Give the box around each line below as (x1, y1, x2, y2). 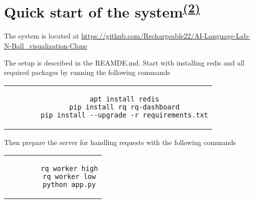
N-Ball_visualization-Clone (4, 40, 87, 51)
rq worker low (42, 172, 96, 181)
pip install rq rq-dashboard (69, 102, 180, 111)
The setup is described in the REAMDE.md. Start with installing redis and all (4, 57, 245, 67)
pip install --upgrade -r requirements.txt (40, 110, 209, 119)
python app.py (42, 180, 96, 189)
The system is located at (4, 30, 79, 41)
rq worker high (40, 164, 98, 173)
